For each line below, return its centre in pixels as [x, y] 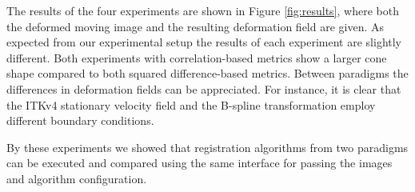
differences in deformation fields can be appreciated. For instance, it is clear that [204, 88]
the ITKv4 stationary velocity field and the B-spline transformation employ [191, 104]
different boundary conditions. [80, 120]
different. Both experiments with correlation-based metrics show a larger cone [197, 57]
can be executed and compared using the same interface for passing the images [200, 163]
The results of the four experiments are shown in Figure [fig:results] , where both [203, 10]
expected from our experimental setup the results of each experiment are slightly [204, 42]
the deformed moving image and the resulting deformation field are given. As [196, 26]
